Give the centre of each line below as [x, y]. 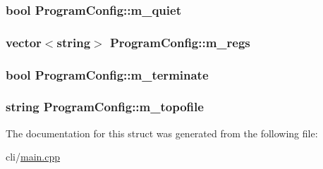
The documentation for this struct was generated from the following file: [162, 133]
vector [24, 42]
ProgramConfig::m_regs [180, 42]
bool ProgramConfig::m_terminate [107, 74]
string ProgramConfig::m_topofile [105, 107]
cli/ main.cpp [33, 157]
